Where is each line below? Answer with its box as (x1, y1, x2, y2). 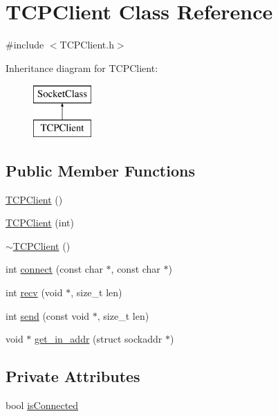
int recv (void (6, 285, 63, 300)
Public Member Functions (6, 159, 195, 181)
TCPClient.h (59, 37, 114, 52)
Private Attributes (6, 365, 140, 387)
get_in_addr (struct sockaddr (35, 332, 163, 346)
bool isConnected (6, 398, 79, 413)
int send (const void (6, 308, 90, 323)
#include (6, 37, 44, 52)
